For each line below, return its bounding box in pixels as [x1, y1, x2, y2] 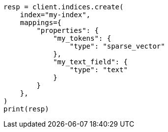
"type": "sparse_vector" [69, 42, 165, 50]
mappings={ [20, 19, 62, 26]
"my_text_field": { [53, 58, 128, 66]
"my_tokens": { [53, 34, 112, 42]
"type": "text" [69, 66, 128, 74]
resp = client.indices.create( [3, 3, 124, 11]
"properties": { [36, 26, 99, 34]
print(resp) [3, 105, 49, 113]
